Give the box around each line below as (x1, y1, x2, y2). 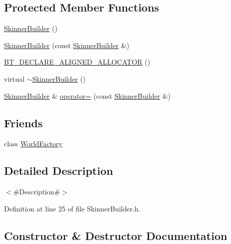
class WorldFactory (4, 138, 62, 149)
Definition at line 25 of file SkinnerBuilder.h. (4, 203, 140, 213)
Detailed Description (4, 163, 113, 178)
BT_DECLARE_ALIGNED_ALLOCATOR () (4, 57, 150, 67)
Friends (4, 115, 43, 130)
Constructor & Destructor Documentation (4, 227, 227, 243)
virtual (4, 73, 24, 84)
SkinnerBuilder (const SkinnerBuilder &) (4, 40, 129, 50)
